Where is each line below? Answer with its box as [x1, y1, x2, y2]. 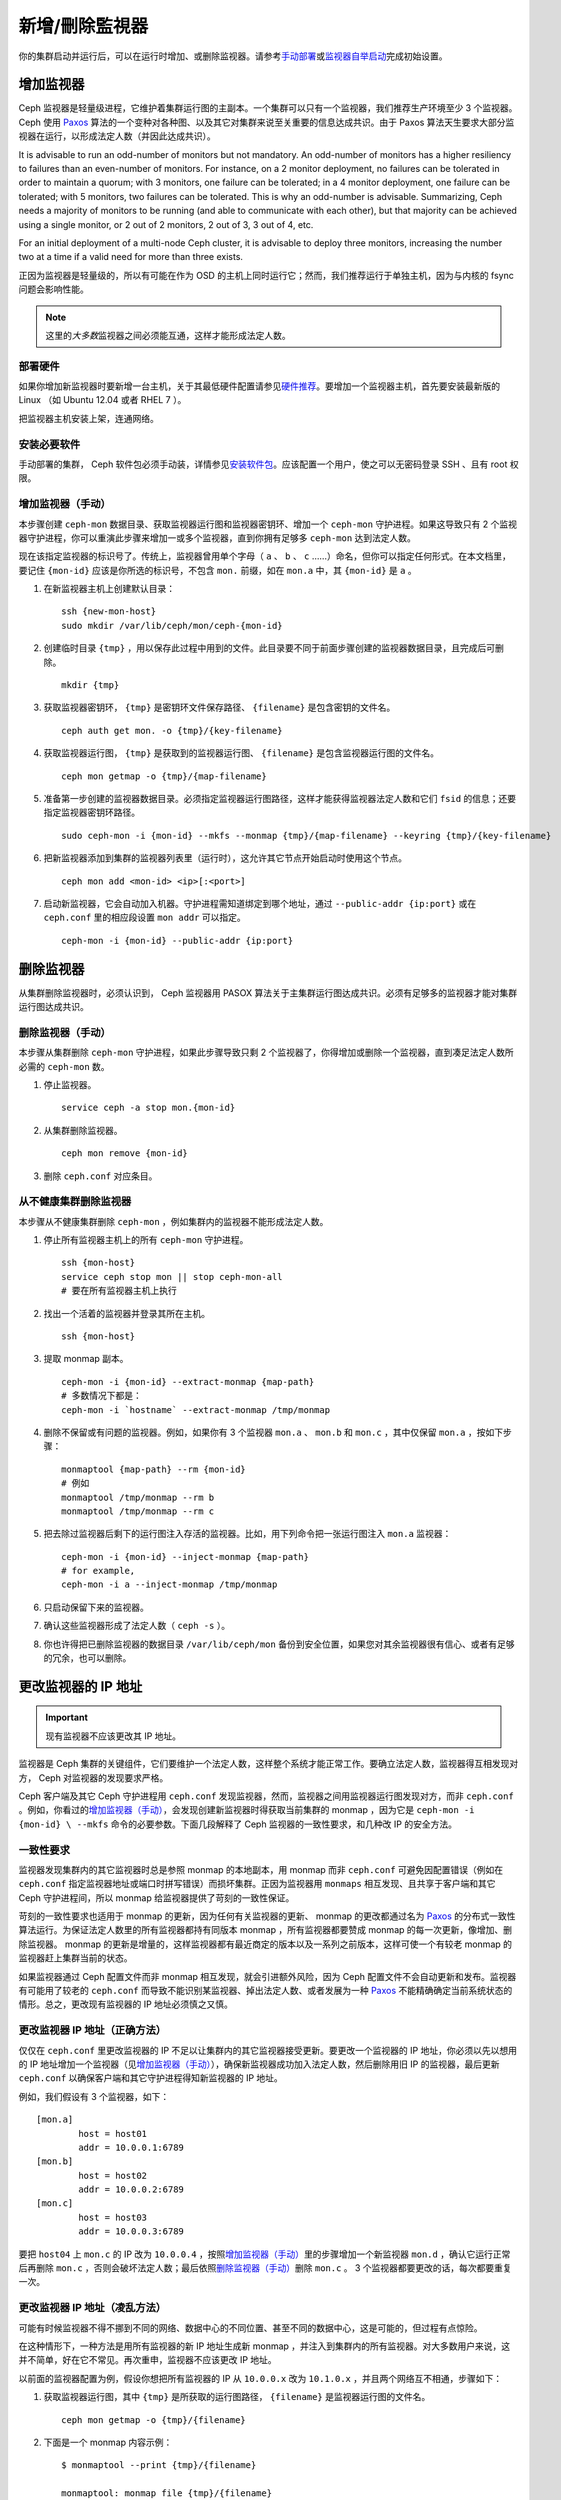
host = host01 [78, 2128, 148, 2139]
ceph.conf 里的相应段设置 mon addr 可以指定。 [43, 911, 247, 924]
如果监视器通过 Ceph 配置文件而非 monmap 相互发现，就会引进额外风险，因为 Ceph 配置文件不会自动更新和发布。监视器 [18, 1970, 517, 1982]
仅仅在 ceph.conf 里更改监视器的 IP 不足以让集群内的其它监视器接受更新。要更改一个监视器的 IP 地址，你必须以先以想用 [18, 2044, 517, 2056]
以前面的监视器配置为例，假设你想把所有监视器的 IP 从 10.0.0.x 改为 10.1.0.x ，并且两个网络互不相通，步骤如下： [18, 2372, 503, 2384]
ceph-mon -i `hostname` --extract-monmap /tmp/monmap [61, 1404, 330, 1415]
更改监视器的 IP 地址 [18, 1678, 143, 1695]
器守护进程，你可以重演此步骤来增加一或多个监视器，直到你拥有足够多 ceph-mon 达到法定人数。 [18, 531, 417, 544]
